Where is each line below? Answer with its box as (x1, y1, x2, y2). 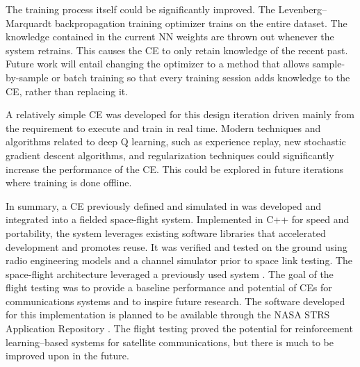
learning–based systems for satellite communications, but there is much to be (6, 334, 334, 349)
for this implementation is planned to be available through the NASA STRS (6, 307, 330, 322)
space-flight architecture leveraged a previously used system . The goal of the (6, 266, 334, 281)
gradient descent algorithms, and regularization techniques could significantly (6, 147, 334, 162)
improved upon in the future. (6, 348, 129, 363)
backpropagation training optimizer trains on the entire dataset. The (54, 15, 347, 30)
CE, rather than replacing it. (6, 83, 129, 98)
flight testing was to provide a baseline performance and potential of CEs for (6, 280, 332, 295)
